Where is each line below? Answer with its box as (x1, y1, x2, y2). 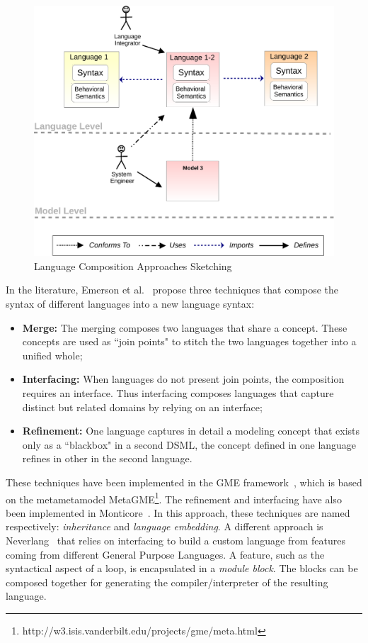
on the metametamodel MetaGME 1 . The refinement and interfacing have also (6, 489, 342, 506)
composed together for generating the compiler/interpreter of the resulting (6, 574, 328, 589)
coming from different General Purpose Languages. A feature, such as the (6, 547, 325, 561)
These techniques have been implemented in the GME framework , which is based (6, 474, 362, 489)
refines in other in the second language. (22, 451, 192, 466)
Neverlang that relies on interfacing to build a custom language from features (6, 532, 345, 547)
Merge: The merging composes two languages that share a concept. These (22, 320, 347, 335)
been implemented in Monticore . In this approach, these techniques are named (6, 505, 350, 520)
